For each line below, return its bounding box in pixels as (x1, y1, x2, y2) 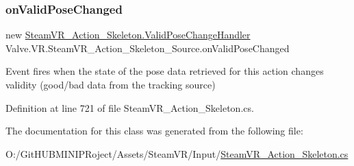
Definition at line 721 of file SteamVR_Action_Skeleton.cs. (5, 100, 254, 115)
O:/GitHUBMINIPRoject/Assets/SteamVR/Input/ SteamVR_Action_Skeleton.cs (5, 146, 349, 161)
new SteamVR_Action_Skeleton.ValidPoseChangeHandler (5, 27, 251, 42)
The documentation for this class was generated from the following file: (5, 123, 303, 138)
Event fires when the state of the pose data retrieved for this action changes (5, 64, 324, 78)
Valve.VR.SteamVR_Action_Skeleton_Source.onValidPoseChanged (5, 40, 290, 55)
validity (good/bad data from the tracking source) (5, 78, 216, 91)
